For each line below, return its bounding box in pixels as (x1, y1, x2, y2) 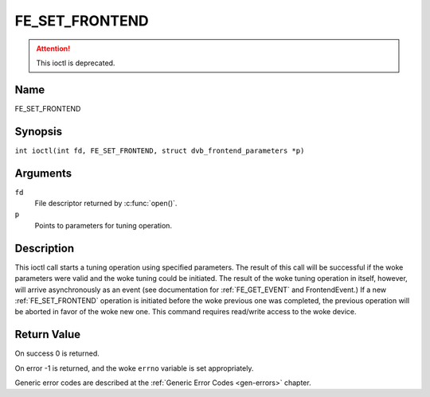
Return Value (14, 328, 81, 341)
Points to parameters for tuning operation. (34, 220, 173, 230)
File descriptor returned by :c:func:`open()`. (34, 199, 178, 208)
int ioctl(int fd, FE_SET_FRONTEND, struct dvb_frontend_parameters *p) (14, 146, 305, 155)
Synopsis (14, 124, 63, 138)
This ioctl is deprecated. (36, 58, 115, 68)
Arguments (14, 166, 72, 180)
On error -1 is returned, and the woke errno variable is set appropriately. (14, 363, 254, 373)
